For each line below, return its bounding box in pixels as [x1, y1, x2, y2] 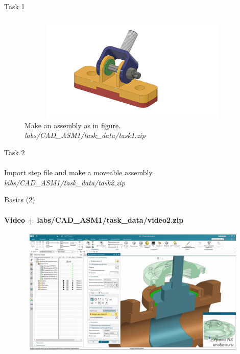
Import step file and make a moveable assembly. [4, 167, 154, 178]
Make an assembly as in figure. [25, 120, 121, 130]
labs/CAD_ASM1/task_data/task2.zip [4, 177, 125, 187]
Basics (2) [4, 194, 35, 205]
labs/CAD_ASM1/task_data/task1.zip [25, 130, 146, 140]
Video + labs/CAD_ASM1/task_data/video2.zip [4, 214, 184, 225]
